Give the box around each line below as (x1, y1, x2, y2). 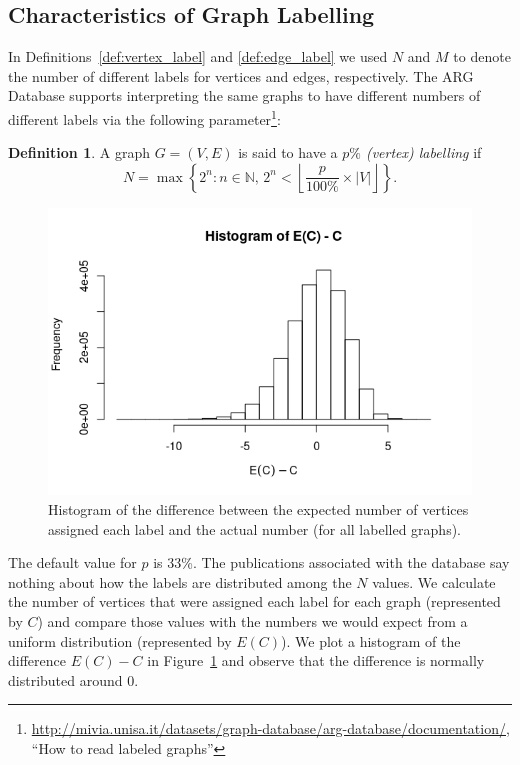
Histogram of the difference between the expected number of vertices (48, 499, 469, 520)
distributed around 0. (8, 669, 139, 690)
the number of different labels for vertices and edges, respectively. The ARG (8, 65, 474, 86)
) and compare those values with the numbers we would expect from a (37, 611, 468, 632)
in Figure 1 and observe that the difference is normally (147, 650, 485, 671)
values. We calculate (372, 571, 496, 592)
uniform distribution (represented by (8, 630, 232, 651)
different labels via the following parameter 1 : (8, 105, 281, 129)
